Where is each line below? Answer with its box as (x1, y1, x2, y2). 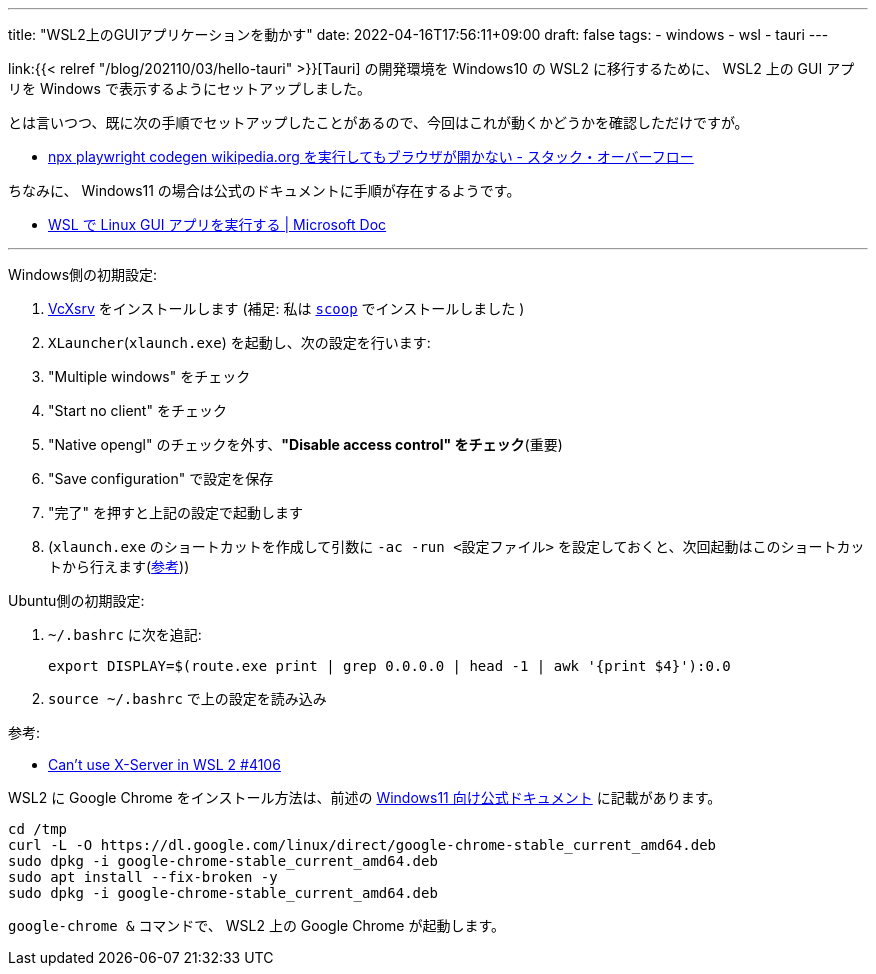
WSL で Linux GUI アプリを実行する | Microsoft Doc (48, 216, 387, 233)
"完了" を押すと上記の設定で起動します (48, 504, 303, 521)
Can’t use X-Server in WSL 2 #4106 (48, 756, 281, 773)
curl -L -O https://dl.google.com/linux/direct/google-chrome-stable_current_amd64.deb (8, 837, 717, 853)
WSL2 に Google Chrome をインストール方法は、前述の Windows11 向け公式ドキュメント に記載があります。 (8, 789, 722, 806)
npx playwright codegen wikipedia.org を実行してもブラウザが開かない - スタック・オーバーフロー (48, 148, 694, 165)
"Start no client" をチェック (48, 402, 227, 419)
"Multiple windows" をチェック (48, 368, 251, 385)
